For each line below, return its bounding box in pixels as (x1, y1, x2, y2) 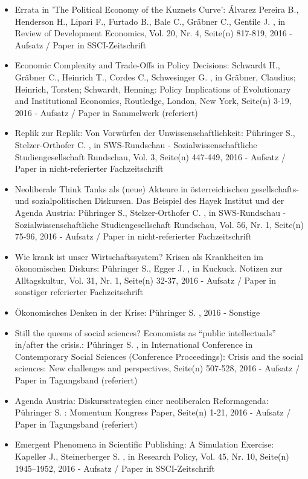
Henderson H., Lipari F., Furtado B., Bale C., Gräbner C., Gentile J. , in (14, 15, 286, 27)
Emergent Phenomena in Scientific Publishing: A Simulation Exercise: (14, 438, 274, 451)
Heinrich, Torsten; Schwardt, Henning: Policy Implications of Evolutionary (14, 82, 291, 95)
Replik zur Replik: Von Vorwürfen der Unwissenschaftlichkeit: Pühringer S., (14, 126, 295, 139)
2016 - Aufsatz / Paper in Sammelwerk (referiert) (14, 106, 198, 119)
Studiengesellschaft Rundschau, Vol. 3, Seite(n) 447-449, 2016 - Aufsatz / (14, 150, 286, 163)
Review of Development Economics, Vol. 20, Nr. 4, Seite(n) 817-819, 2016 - (14, 27, 292, 39)
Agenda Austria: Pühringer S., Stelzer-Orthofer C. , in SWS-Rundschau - (14, 206, 286, 218)
